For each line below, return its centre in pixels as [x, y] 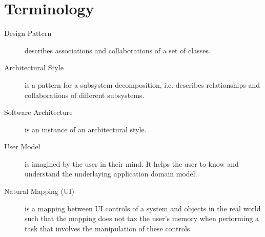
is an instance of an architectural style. [86, 129]
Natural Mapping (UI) [39, 191]
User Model [22, 146]
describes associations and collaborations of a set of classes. [118, 50]
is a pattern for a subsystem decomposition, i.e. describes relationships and [142, 84]
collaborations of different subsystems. [85, 95]
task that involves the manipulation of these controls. [108, 228]
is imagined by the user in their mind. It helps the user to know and [132, 163]
